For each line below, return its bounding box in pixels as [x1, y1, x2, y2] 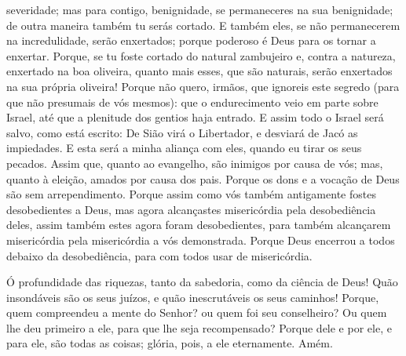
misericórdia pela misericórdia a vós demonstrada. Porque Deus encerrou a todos [6, 231, 395, 248]
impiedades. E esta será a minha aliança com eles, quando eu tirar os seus [6, 140, 362, 156]
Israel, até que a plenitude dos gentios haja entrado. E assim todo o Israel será [6, 109, 384, 125]
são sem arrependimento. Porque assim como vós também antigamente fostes [6, 186, 376, 202]
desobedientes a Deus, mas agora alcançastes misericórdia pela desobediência [6, 201, 376, 217]
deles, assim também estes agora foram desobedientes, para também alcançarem [6, 216, 391, 233]
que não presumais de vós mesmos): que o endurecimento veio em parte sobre [6, 93, 379, 110]
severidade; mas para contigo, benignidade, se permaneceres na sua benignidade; [6, 2, 393, 17]
